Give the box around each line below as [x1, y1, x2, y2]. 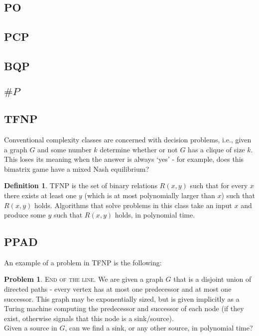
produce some [4, 210, 46, 220]
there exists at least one [4, 190, 77, 200]
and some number [37, 144, 92, 154]
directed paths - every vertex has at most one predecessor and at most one [4, 284, 232, 294]
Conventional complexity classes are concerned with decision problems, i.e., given [4, 134, 252, 144]
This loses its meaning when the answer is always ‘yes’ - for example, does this [4, 154, 244, 164]
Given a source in [4, 323, 57, 333]
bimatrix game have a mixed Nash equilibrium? [4, 163, 149, 174]
